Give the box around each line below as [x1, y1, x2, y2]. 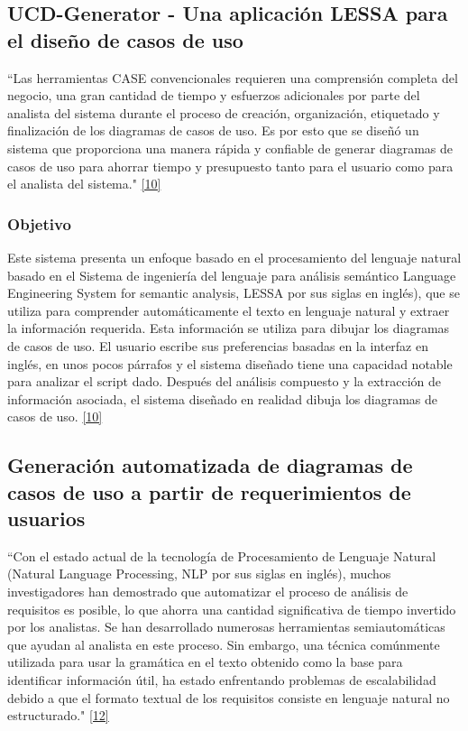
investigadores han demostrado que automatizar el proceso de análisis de [7, 582, 408, 601]
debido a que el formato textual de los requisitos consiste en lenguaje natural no [7, 688, 450, 707]
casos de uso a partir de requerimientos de [7, 477, 411, 505]
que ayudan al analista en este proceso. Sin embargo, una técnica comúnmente [7, 634, 440, 653]
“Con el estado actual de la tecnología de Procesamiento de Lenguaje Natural [7, 546, 436, 565]
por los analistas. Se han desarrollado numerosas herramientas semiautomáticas [7, 617, 445, 636]
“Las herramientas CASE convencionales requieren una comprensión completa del [7, 68, 458, 87]
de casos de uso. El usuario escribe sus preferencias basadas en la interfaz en [7, 336, 428, 355]
